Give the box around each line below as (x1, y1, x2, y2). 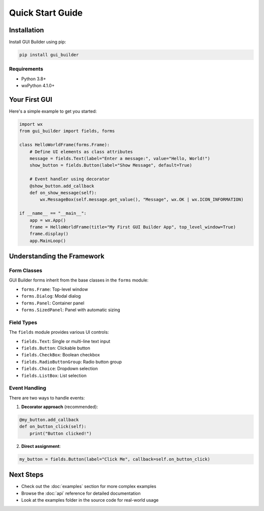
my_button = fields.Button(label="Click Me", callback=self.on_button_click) (19, 456, 210, 462)
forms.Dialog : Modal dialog (21, 293, 81, 299)
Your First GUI (9, 95, 52, 104)
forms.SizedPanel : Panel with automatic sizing (21, 307, 120, 313)
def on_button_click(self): (19, 424, 87, 429)
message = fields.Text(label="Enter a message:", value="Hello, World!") (29, 156, 210, 162)
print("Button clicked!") (29, 431, 92, 436)
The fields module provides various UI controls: (9, 329, 110, 335)
